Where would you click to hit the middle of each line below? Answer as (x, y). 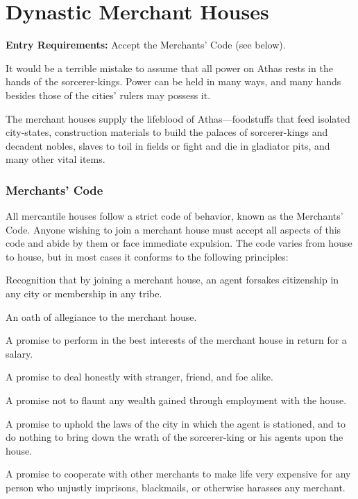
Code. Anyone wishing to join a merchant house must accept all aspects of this (173, 229)
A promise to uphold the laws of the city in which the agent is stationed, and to (176, 423)
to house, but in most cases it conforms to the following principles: (147, 256)
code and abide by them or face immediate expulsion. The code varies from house (179, 243)
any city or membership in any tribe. (84, 294)
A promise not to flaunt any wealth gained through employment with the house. (176, 400)
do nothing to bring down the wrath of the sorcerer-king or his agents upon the (174, 437)
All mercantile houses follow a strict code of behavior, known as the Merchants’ (174, 216)
